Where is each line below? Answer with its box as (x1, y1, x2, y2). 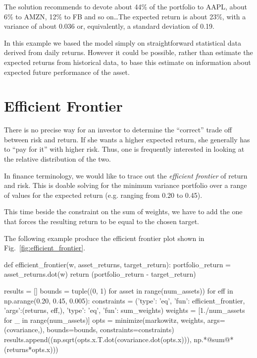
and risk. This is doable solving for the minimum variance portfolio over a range (4, 180, 247, 190)
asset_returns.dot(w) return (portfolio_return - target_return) (4, 269, 196, 279)
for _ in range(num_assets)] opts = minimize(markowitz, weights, (4, 314, 206, 325)
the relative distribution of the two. (4, 154, 111, 164)
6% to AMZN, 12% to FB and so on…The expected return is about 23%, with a (4, 11, 246, 21)
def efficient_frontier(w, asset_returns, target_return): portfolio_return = (4, 259, 231, 269)
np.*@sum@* (194, 334, 234, 344)
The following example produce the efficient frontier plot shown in (4, 233, 205, 243)
